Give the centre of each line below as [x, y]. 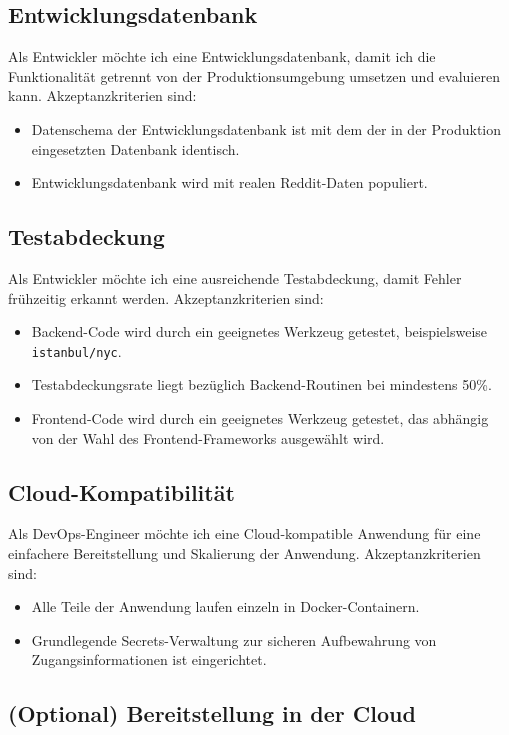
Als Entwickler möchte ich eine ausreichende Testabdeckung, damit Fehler [235, 277]
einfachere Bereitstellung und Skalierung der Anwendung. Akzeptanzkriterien [244, 552]
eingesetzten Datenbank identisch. [135, 148]
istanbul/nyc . [76, 350]
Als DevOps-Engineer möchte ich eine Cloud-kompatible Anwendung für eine [244, 533]
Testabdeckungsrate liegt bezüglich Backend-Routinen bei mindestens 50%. [261, 384]
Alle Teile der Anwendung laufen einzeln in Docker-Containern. [225, 606]
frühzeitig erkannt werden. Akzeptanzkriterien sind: [166, 297]
